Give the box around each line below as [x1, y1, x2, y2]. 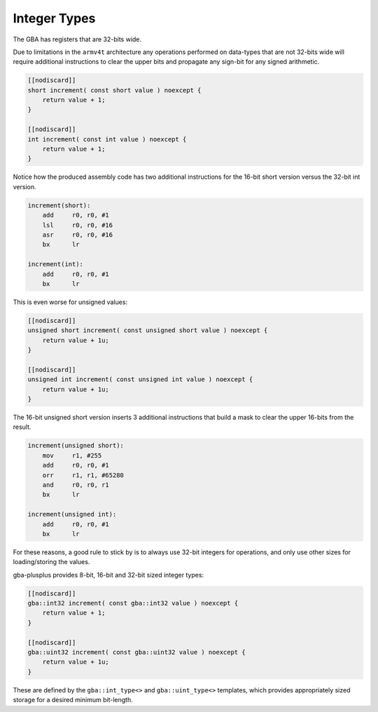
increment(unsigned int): [27, 510, 117, 519]
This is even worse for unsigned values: [13, 298, 128, 306]
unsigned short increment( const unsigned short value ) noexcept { [27, 327, 268, 334]
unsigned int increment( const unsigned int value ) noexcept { [27, 376, 253, 383]
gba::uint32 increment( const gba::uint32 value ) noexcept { [27, 648, 246, 656]
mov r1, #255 [42, 451, 102, 459]
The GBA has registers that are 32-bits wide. [13, 35, 142, 43]
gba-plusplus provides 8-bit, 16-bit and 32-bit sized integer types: [13, 570, 204, 579]
